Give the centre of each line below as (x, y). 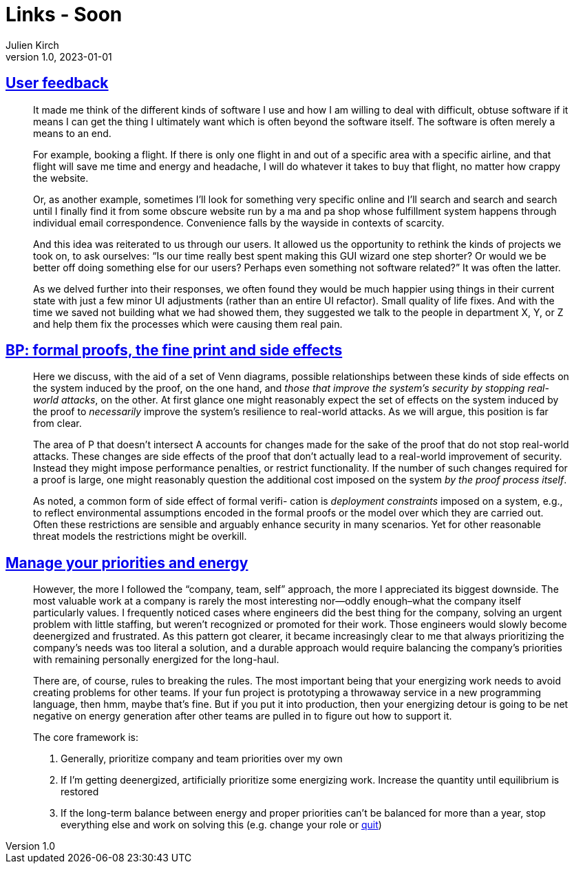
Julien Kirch (32, 45)
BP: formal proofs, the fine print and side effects (174, 350)
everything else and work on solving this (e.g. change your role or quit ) (221, 825)
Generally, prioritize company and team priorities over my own (202, 759)
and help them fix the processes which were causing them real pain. (188, 324)
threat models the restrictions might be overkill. (140, 536)
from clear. (57, 423)
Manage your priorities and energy (127, 563)
